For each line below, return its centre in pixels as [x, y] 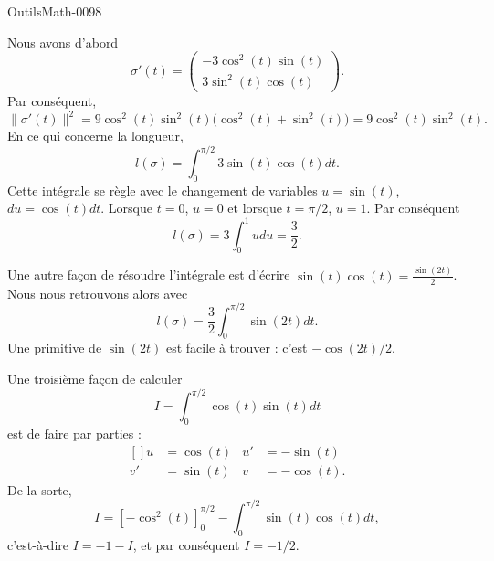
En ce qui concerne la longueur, [95, 135]
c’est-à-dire [38, 544]
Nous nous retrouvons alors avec [98, 293]
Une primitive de [55, 348]
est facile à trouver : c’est [236, 348]
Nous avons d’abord [63, 42]
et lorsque [255, 208]
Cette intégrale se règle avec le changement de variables [163, 190]
